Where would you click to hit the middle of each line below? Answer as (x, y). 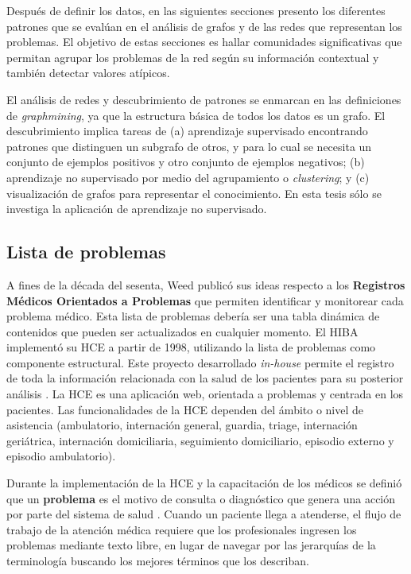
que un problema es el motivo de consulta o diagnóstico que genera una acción (201, 498)
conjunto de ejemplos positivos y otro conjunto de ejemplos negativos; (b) (186, 162)
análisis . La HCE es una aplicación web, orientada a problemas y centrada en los (205, 394)
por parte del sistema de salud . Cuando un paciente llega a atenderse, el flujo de (204, 514)
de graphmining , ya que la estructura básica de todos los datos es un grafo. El (196, 115)
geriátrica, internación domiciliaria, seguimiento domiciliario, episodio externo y (200, 440)
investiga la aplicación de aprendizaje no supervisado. (137, 209)
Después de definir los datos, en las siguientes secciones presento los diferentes (196, 10)
